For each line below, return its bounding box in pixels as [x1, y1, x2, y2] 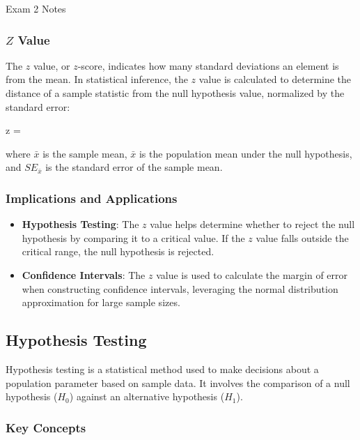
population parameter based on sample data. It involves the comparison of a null [6, 375, 350, 390]
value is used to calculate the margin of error [156, 267, 348, 282]
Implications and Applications [6, 189, 178, 206]
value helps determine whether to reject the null [150, 217, 355, 232]
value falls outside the [256, 230, 349, 245]
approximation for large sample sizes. [22, 295, 180, 310]
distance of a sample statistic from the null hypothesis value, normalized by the [6, 86, 345, 100]
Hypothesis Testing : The [22, 217, 139, 232]
